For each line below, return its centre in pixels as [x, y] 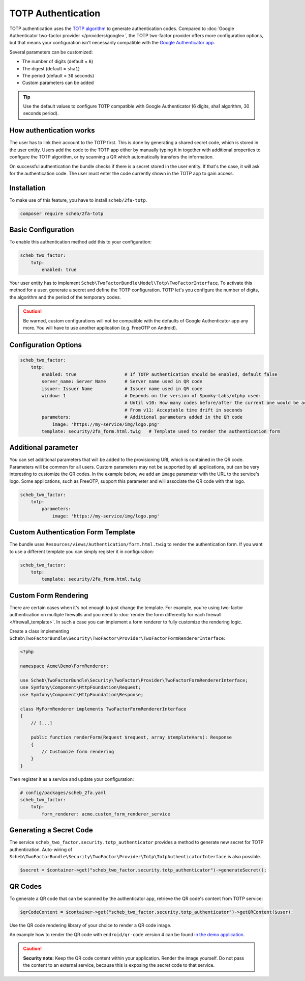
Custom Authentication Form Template [72, 532]
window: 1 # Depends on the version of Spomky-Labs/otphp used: [151, 396]
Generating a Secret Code [51, 830]
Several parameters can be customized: [51, 52]
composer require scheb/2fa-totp [62, 213]
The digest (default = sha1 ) [51, 68]
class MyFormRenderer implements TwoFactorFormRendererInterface [103, 709]
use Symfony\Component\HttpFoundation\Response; [82, 694]
